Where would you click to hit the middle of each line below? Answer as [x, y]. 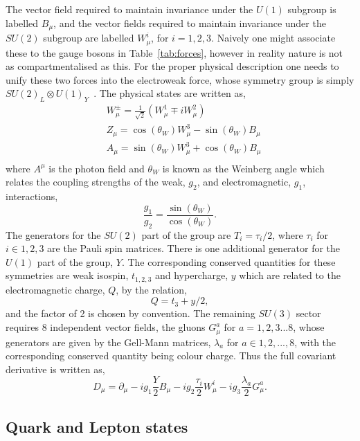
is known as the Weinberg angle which [243, 168]
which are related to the [290, 275]
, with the [315, 342]
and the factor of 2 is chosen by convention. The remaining [130, 313]
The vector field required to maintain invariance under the [129, 9]
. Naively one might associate [273, 38]
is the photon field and [97, 168]
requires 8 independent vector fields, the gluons [106, 327]
